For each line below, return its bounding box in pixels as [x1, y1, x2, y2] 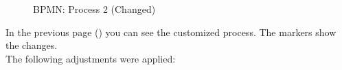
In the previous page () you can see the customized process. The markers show [5, 24, 337, 39]
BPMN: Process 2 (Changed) [33, 2, 156, 16]
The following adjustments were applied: [5, 51, 176, 65]
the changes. [5, 38, 58, 52]
